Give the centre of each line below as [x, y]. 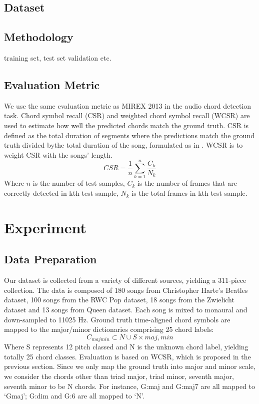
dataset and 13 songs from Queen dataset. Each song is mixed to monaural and [126, 310]
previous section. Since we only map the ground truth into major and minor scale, [130, 366]
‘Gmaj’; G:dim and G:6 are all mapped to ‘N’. [74, 396]
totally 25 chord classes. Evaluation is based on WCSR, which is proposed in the [127, 356]
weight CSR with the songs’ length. [58, 154]
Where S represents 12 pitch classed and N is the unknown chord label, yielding [126, 347]
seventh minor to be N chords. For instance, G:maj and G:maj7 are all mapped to [130, 386]
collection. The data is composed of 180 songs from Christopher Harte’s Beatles [126, 290]
